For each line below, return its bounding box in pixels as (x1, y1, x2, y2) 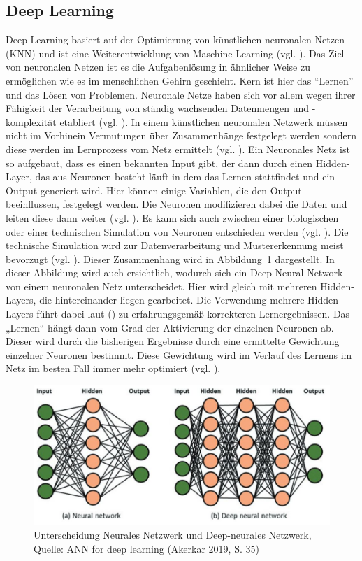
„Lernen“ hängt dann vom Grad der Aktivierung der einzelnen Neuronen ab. (6, 320, 334, 334)
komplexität (6, 114, 57, 129)
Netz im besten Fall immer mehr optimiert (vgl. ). (6, 361, 221, 376)
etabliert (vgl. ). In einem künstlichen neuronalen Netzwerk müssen (59, 114, 348, 129)
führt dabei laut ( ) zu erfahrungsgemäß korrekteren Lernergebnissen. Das (36, 306, 350, 321)
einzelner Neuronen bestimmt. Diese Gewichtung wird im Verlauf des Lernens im (6, 347, 352, 362)
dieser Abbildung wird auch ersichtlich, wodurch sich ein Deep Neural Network (6, 265, 343, 280)
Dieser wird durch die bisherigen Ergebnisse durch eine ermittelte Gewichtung (6, 334, 340, 348)
